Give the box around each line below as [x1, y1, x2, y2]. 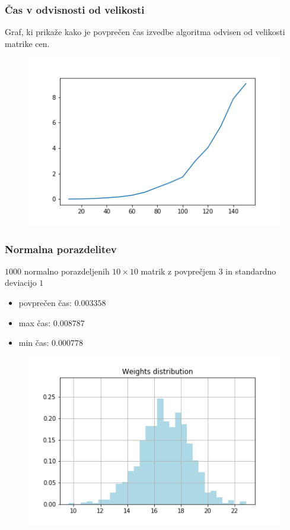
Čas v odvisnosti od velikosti [5, 2, 145, 17]
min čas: [18, 336, 49, 349]
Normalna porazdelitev [5, 241, 117, 256]
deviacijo [5, 276, 37, 289]
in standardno [225, 264, 276, 277]
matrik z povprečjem [141, 264, 216, 277]
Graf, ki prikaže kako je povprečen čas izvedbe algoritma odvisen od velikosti [5, 26, 285, 38]
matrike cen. [5, 37, 50, 49]
